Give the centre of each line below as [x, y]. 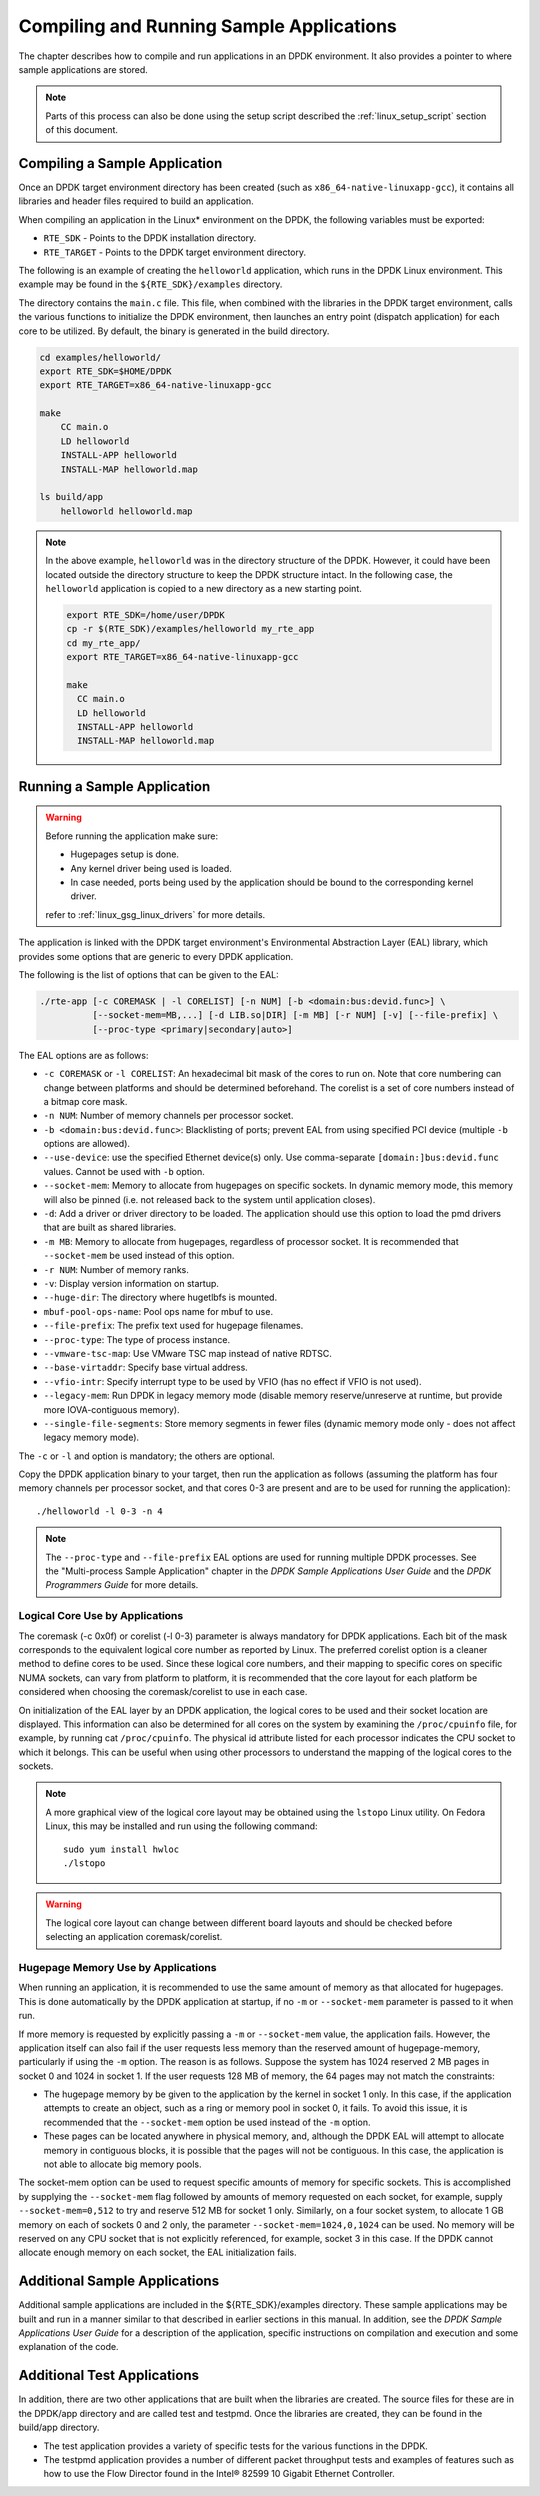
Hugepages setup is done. [125, 854]
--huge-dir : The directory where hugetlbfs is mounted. [160, 1297]
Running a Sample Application [114, 786]
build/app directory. [59, 2427]
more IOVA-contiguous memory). [111, 1409]
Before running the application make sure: [132, 836]
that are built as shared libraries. [110, 1227]
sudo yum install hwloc [121, 1849]
